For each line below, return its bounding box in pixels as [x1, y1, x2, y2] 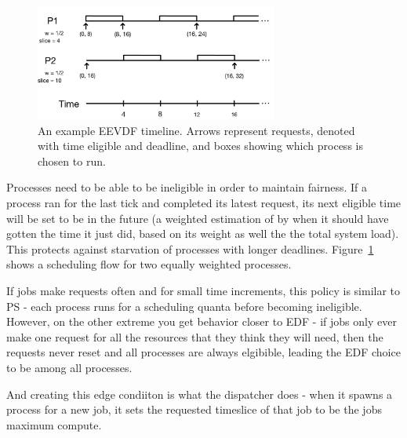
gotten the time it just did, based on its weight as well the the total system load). [6, 225, 399, 242]
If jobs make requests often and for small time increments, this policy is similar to [6, 282, 401, 298]
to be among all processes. [6, 359, 133, 375]
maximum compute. [6, 416, 102, 433]
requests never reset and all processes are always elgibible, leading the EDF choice [6, 344, 401, 360]
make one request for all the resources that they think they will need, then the [6, 328, 383, 345]
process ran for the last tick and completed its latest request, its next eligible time [6, 194, 402, 210]
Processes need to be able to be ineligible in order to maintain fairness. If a [6, 179, 367, 195]
